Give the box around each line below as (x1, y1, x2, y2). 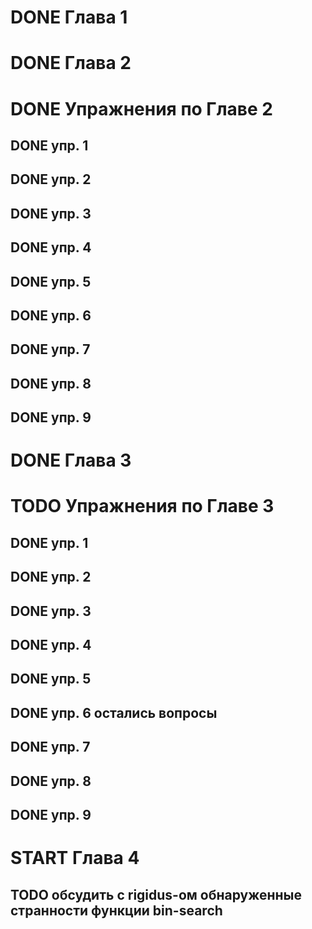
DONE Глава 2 (10, 52, 132, 75)
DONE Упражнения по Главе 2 (10, 97, 273, 120)
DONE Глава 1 (10, 6, 128, 29)
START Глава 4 (10, 847, 140, 870)
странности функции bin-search (10, 902, 223, 919)
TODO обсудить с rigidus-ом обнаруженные (10, 886, 303, 903)
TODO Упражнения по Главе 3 (10, 495, 275, 518)
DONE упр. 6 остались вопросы (10, 704, 218, 721)
